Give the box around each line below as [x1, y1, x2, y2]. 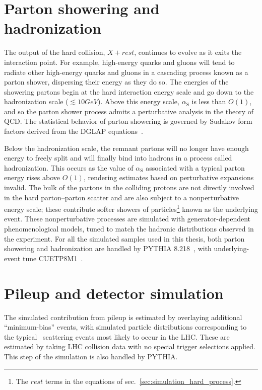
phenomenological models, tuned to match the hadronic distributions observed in [4, 223, 254, 234]
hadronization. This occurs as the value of [4, 162, 134, 173]
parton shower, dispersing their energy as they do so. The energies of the [4, 76, 229, 87]
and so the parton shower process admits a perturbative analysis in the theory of [4, 106, 254, 116]
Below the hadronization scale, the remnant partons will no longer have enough [4, 142, 249, 153]
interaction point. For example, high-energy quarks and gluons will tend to [4, 56, 235, 67]
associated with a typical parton [146, 162, 245, 173]
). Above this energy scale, [98, 96, 179, 107]
